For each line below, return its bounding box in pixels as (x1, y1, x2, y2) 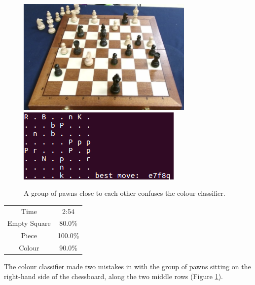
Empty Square (7, 218, 51, 228)
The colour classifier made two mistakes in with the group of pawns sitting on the (4, 261, 251, 272)
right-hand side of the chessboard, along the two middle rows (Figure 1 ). (4, 271, 223, 281)
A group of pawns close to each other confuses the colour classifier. (24, 188, 225, 198)
